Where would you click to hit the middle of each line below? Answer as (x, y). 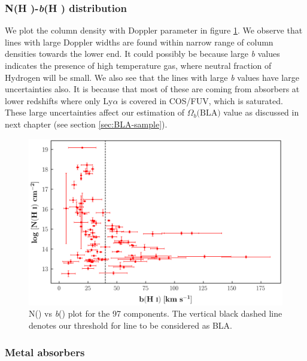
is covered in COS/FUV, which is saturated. (202, 100)
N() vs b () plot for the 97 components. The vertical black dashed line (156, 313)
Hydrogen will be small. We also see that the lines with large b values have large (152, 77)
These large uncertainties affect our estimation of (95, 112)
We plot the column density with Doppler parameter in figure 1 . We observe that (154, 30)
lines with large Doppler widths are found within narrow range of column (139, 42)
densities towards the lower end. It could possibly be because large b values (142, 54)
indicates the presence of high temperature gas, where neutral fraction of (138, 65)
